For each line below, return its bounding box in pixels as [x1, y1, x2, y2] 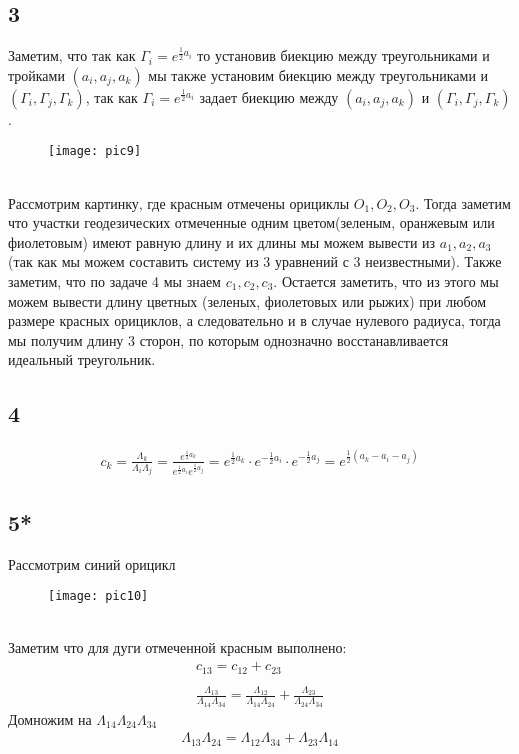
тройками [8, 64, 65, 85]
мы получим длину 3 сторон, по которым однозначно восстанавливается [8, 329, 449, 350]
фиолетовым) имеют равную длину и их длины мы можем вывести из [8, 231, 436, 252]
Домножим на [8, 708, 92, 729]
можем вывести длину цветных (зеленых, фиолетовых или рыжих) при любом [8, 290, 487, 311]
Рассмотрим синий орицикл [8, 553, 176, 574]
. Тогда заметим [415, 192, 511, 213]
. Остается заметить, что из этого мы [273, 271, 499, 292]
